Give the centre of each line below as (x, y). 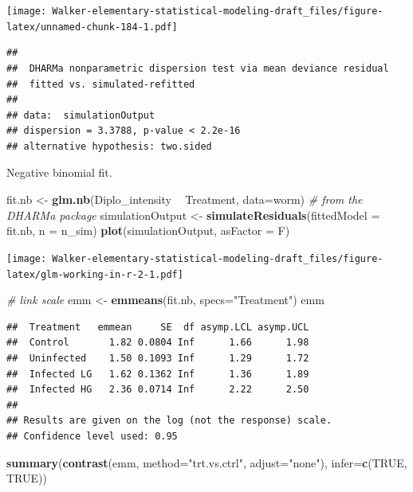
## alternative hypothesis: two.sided (109, 146)
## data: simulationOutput (81, 115)
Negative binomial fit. (59, 172)
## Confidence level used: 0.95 (92, 436)
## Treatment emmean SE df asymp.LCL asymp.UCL (158, 327)
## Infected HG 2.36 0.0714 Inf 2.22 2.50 (158, 390)
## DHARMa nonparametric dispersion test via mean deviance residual (198, 68)
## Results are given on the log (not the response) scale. (169, 421)
